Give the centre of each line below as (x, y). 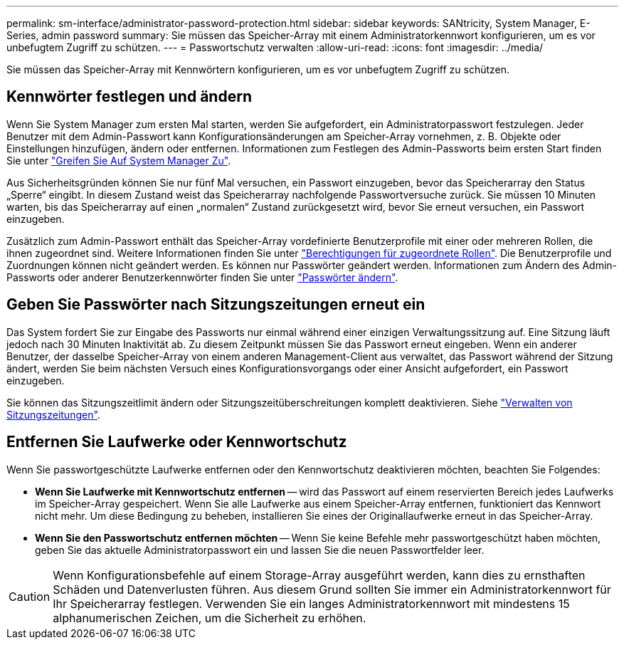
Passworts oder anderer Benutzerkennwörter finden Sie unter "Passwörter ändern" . (202, 277)
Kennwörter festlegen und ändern (129, 97)
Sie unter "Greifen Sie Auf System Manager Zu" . (119, 160)
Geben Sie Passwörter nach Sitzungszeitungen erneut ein (216, 305)
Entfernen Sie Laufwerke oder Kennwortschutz (177, 442)
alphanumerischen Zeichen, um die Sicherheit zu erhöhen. (210, 618)
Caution (30, 596)
